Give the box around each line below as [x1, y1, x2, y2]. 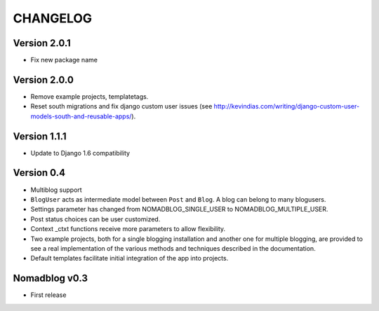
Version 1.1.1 [13, 130, 67, 142]
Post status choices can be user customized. [30, 214, 161, 223]
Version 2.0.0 [13, 74, 74, 85]
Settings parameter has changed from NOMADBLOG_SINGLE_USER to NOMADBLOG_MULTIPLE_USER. [30, 205, 328, 214]
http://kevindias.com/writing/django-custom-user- [213, 102, 360, 111]
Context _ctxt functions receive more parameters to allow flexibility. [30, 225, 226, 233]
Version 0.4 [13, 167, 66, 179]
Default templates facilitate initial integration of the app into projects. [30, 254, 229, 263]
